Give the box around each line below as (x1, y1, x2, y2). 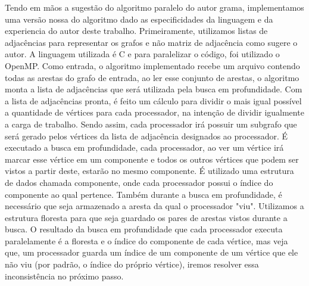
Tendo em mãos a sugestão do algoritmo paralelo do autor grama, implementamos (5, 1, 304, 13)
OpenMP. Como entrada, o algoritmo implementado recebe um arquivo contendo (5, 59, 300, 71)
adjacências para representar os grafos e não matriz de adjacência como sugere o (5, 36, 298, 48)
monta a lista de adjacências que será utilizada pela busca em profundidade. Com (5, 83, 302, 95)
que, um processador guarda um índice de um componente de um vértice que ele (5, 246, 298, 259)
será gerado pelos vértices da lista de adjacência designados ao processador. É (5, 129, 288, 142)
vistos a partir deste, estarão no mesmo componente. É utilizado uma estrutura (5, 164, 294, 177)
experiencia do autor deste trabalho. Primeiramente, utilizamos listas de (5, 24, 268, 37)
